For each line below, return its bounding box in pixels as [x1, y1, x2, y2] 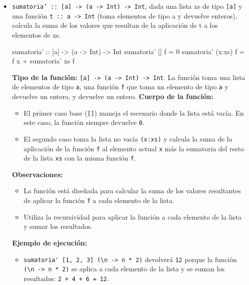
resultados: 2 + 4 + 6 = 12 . [23, 273, 109, 283]
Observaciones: [12, 169, 63, 179]
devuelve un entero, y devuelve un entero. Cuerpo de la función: [12, 91, 213, 101]
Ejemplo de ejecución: [12, 237, 87, 247]
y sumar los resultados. [23, 221, 93, 231]
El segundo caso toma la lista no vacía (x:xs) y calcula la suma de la [23, 133, 232, 143]
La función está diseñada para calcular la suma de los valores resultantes [23, 185, 241, 196]
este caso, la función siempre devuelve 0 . [23, 117, 145, 127]
